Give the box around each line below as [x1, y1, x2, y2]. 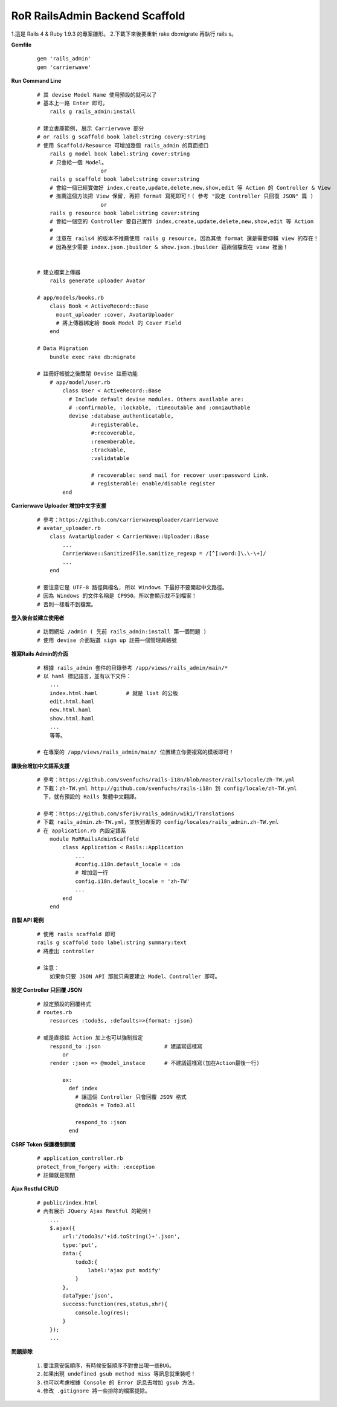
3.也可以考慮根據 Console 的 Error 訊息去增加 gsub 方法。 [37, 1379, 199, 1386]
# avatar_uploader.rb [37, 525, 101, 532]
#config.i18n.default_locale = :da [75, 861, 181, 868]
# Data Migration [37, 345, 88, 352]
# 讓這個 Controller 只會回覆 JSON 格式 [75, 1093, 187, 1100]
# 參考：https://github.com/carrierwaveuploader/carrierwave [37, 516, 219, 523]
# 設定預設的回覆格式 [37, 1000, 91, 1008]
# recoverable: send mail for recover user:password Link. [91, 472, 270, 479]
